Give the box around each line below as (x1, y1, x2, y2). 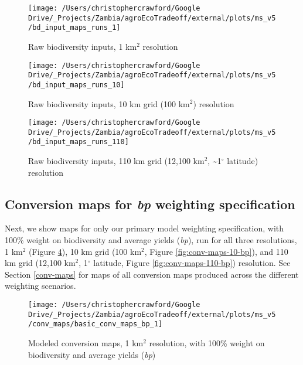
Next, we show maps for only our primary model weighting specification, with (5, 222, 284, 234)
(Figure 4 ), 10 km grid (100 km (29, 245, 142, 257)
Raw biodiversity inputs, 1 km (28, 40, 137, 52)
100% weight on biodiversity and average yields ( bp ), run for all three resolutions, (5, 234, 297, 246)
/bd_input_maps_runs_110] (28, 138, 129, 146)
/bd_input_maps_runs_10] (28, 80, 125, 89)
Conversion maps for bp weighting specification (5, 195, 295, 213)
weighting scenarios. (5, 279, 76, 292)
